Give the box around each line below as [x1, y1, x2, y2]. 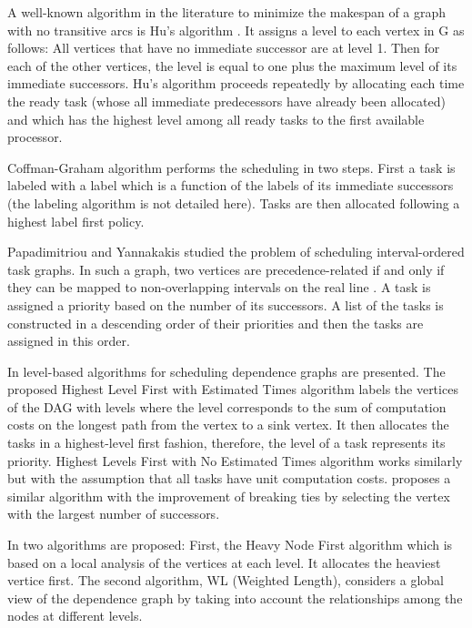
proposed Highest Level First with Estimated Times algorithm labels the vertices [7, 380, 458, 399]
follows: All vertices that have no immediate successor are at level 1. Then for [7, 38, 440, 57]
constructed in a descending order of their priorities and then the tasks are [7, 313, 424, 332]
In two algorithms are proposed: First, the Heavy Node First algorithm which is [7, 535, 453, 554]
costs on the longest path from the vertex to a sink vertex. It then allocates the [7, 415, 449, 434]
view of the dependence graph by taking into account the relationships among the [7, 588, 463, 607]
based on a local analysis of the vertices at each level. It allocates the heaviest [7, 552, 441, 572]
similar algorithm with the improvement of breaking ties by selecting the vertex [7, 486, 450, 505]
